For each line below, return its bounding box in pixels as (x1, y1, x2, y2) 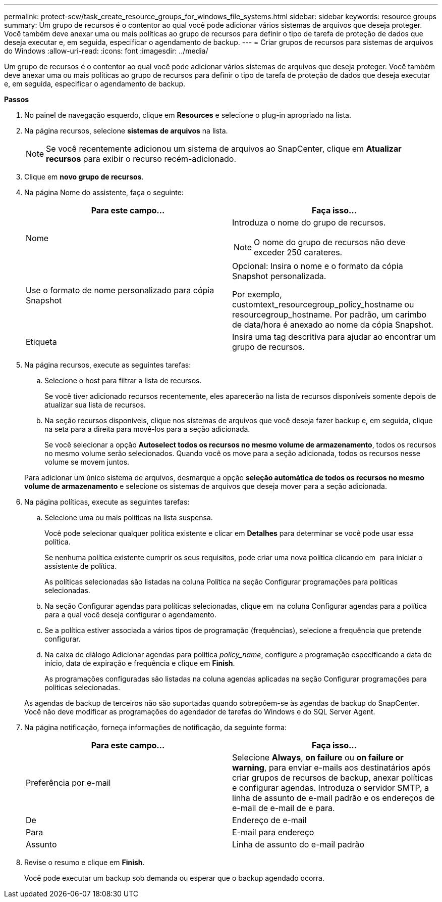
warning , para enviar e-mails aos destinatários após (232, 762, 431, 773)
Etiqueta (26, 337, 57, 347)
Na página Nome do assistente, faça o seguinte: (24, 188, 184, 197)
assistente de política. (44, 562, 117, 570)
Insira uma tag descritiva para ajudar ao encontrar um (232, 332, 436, 342)
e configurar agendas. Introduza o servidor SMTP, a (232, 783, 429, 793)
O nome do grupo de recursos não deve (254, 237, 406, 247)
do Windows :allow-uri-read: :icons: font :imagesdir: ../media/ (4, 47, 208, 55)
